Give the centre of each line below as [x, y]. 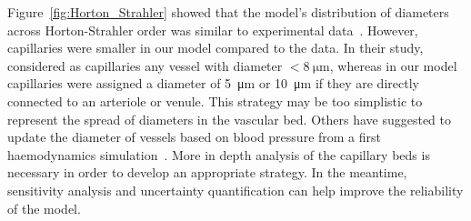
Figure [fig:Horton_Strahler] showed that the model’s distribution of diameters [228, 12]
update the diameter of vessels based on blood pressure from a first [194, 137]
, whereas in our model [393, 65]
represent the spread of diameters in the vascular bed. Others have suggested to [230, 119]
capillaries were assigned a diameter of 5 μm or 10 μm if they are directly [213, 83]
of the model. [44, 208]
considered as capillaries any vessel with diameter [145, 65]
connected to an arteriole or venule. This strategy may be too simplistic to [215, 100]
